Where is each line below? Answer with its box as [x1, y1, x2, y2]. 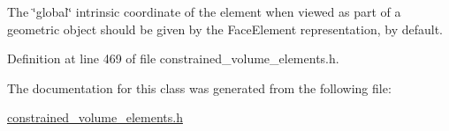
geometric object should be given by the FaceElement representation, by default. [7, 19, 443, 38]
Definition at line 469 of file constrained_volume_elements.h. [7, 49, 339, 68]
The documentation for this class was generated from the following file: [7, 78, 392, 97]
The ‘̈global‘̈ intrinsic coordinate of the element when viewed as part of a [7, 3, 401, 20]
